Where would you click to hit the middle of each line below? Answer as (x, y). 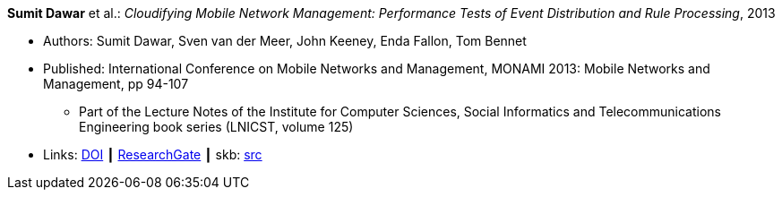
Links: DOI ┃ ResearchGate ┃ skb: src (153, 154)
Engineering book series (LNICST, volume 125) (216, 127)
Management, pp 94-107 (116, 84)
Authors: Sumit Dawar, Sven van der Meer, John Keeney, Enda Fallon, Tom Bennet (285, 41)
